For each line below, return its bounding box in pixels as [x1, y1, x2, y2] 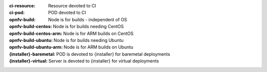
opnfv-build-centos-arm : [9, 30, 63, 36]
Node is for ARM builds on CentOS [63, 30, 133, 36]
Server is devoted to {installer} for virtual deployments [48, 58, 159, 64]
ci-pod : [9, 10, 25, 16]
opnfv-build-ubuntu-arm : [9, 44, 63, 50]
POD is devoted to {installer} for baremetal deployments [56, 51, 171, 57]
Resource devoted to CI [48, 3, 96, 8]
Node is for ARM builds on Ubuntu [63, 44, 133, 50]
